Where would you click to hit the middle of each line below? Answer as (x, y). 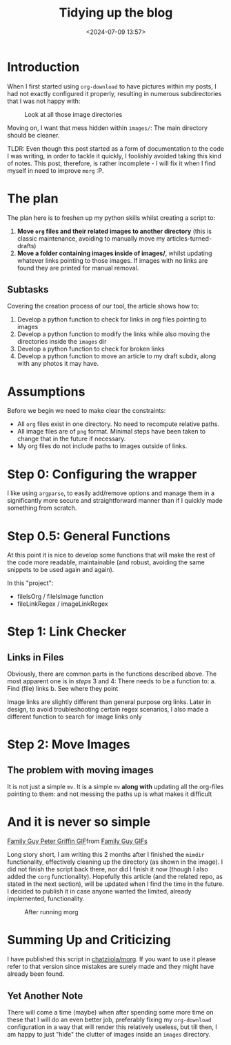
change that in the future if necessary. (71, 439)
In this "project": (30, 583)
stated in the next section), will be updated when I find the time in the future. (115, 884)
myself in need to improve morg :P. (56, 170)
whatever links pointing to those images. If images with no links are (112, 260)
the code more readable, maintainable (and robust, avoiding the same (106, 562)
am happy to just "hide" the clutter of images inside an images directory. (109, 1034)
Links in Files (36, 657)
